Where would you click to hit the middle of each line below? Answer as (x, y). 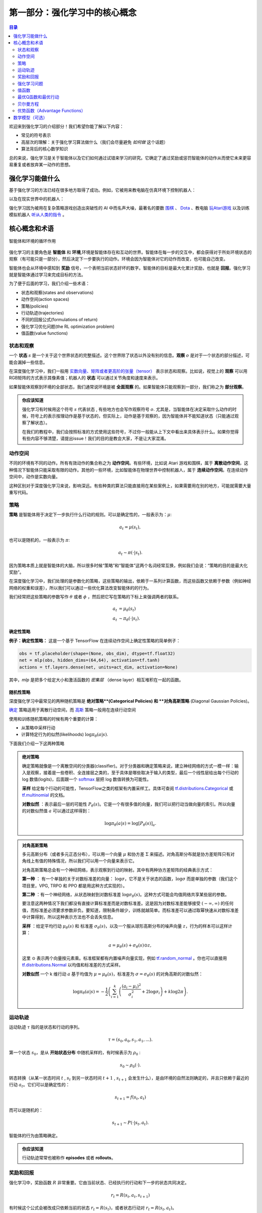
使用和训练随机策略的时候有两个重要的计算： (54, 719)
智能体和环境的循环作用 (32, 241)
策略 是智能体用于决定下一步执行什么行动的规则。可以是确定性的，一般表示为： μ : (90, 515)
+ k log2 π (174, 992)
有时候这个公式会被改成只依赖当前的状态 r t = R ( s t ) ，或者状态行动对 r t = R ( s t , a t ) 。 (93, 1208)
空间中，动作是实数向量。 (34, 477)
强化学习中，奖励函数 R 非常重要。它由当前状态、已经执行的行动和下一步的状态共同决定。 (99, 1182)
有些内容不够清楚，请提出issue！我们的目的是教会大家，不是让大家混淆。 (95, 439)
